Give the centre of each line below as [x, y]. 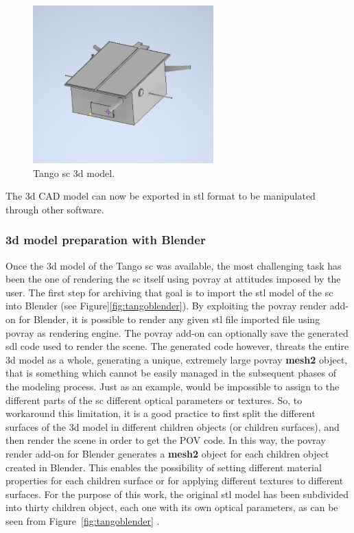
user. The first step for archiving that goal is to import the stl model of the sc [169, 292]
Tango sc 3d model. [74, 173]
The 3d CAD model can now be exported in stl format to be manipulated [161, 196]
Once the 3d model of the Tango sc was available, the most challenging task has [174, 265]
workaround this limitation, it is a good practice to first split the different [161, 413]
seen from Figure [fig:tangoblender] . [83, 520]
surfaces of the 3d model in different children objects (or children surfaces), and [173, 426]
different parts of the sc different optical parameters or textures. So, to [154, 400]
